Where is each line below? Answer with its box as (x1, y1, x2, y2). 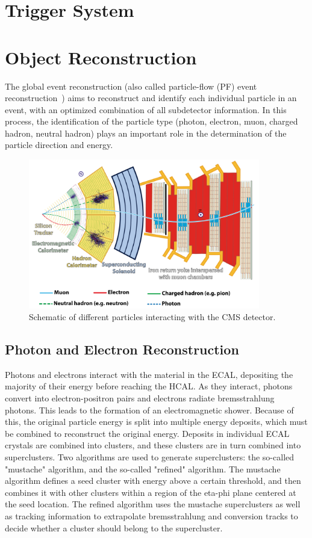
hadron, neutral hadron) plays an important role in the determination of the (5, 126, 287, 139)
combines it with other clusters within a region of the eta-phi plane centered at (5, 486, 296, 498)
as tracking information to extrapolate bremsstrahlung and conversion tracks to (5, 510, 298, 522)
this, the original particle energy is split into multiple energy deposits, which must (5, 415, 308, 428)
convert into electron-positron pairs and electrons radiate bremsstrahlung (5, 392, 275, 404)
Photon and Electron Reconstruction (5, 340, 239, 359)
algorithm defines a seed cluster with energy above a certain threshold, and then (5, 474, 301, 487)
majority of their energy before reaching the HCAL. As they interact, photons (5, 380, 293, 392)
